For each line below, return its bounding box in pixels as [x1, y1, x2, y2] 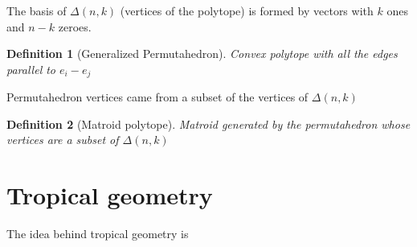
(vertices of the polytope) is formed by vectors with [120, 2, 374, 19]
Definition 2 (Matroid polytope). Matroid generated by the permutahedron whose [6, 115, 411, 132]
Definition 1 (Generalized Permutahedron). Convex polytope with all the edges [6, 45, 398, 62]
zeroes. [58, 18, 92, 35]
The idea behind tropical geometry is [6, 225, 189, 242]
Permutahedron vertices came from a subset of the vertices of [6, 89, 309, 105]
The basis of [6, 2, 67, 19]
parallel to [6, 60, 56, 77]
